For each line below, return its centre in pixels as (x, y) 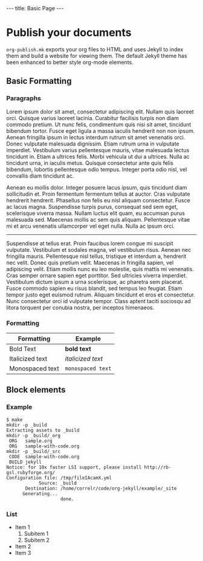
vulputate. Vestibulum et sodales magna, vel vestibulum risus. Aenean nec (99, 249)
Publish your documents (69, 33)
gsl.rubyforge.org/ (31, 472)
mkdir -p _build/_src (34, 451)
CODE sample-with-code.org (44, 457)
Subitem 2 (37, 540)
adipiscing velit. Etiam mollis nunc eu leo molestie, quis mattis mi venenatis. (100, 269)
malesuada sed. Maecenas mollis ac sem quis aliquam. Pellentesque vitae (98, 219)
